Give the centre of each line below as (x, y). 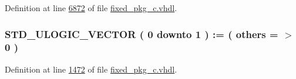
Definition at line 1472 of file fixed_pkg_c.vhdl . (91, 69)
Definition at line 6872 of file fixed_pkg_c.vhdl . (91, 8)
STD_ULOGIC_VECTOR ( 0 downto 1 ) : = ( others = (142, 34)
